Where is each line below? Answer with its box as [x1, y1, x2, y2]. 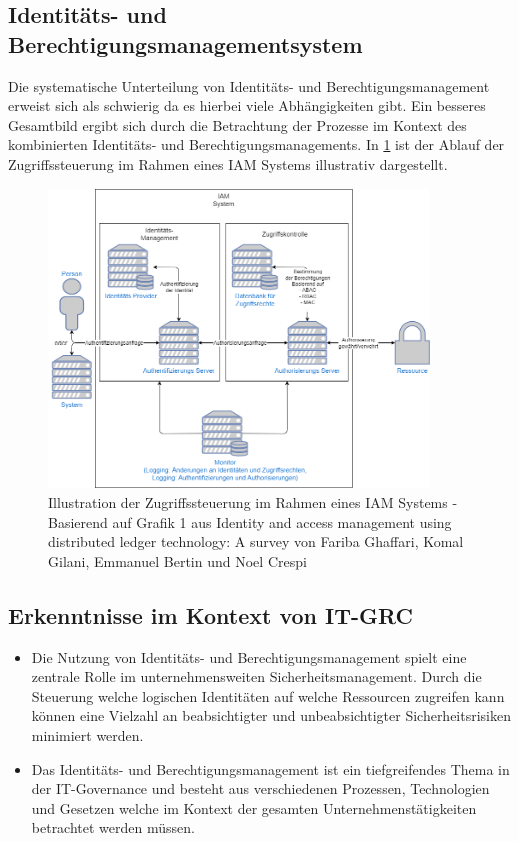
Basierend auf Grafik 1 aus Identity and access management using [48, 511, 452, 532]
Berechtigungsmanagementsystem [8, 28, 363, 59]
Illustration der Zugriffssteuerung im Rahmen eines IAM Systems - [48, 492, 458, 513]
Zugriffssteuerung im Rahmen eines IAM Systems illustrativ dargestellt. [8, 153, 448, 174]
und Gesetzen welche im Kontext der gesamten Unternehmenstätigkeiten [31, 797, 477, 818]
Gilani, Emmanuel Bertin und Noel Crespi [48, 550, 307, 571]
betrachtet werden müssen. [31, 817, 195, 838]
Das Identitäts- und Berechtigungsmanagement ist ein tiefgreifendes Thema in [31, 758, 510, 779]
